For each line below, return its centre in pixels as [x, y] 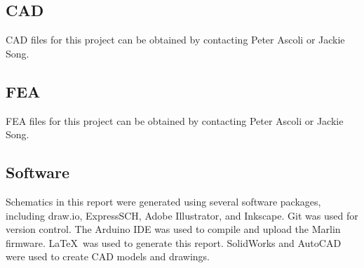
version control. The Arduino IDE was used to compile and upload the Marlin [173, 229]
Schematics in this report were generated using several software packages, [163, 201]
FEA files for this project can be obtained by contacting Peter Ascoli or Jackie [175, 120]
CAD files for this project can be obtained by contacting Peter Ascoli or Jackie [175, 40]
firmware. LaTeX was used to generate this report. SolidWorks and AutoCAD [174, 242]
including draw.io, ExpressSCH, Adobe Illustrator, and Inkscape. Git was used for [182, 215]
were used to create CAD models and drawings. [108, 256]
